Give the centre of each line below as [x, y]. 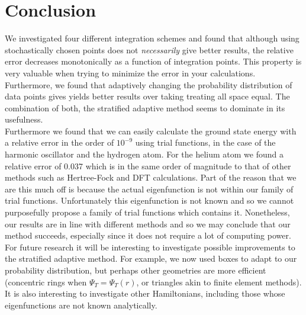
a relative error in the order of [59, 142]
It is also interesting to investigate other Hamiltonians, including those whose [145, 293]
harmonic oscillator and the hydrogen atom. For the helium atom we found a [144, 154]
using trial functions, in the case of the [205, 142]
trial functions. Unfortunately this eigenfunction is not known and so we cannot [149, 200]
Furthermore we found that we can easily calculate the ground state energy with [151, 131]
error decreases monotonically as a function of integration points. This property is [153, 61]
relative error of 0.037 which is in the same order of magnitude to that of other [148, 165]
